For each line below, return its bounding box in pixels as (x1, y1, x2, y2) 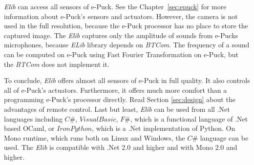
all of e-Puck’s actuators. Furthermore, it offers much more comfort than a (4, 84, 227, 95)
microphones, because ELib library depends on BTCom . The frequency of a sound (4, 40, 250, 50)
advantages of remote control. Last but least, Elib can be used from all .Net (4, 103, 230, 114)
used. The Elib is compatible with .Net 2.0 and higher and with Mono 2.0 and (4, 142, 237, 152)
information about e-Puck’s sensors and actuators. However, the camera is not (4, 11, 238, 21)
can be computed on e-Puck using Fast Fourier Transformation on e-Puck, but (4, 49, 238, 59)
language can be (200, 132, 249, 143)
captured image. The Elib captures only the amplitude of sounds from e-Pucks (4, 30, 238, 40)
